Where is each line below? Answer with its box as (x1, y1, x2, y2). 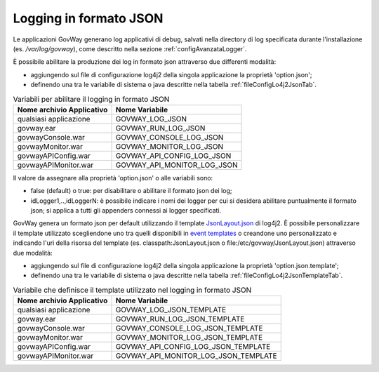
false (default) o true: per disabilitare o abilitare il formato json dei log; (30, 187, 232, 195)
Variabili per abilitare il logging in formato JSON (13, 94, 170, 104)
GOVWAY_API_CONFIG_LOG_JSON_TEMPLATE (115, 342, 271, 352)
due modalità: (13, 248, 53, 257)
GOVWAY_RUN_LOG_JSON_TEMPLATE (115, 314, 245, 324)
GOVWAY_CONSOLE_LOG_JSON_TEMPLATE (115, 324, 263, 333)
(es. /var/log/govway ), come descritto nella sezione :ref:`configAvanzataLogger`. (13, 44, 247, 53)
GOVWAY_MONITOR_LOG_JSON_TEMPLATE (115, 333, 263, 343)
